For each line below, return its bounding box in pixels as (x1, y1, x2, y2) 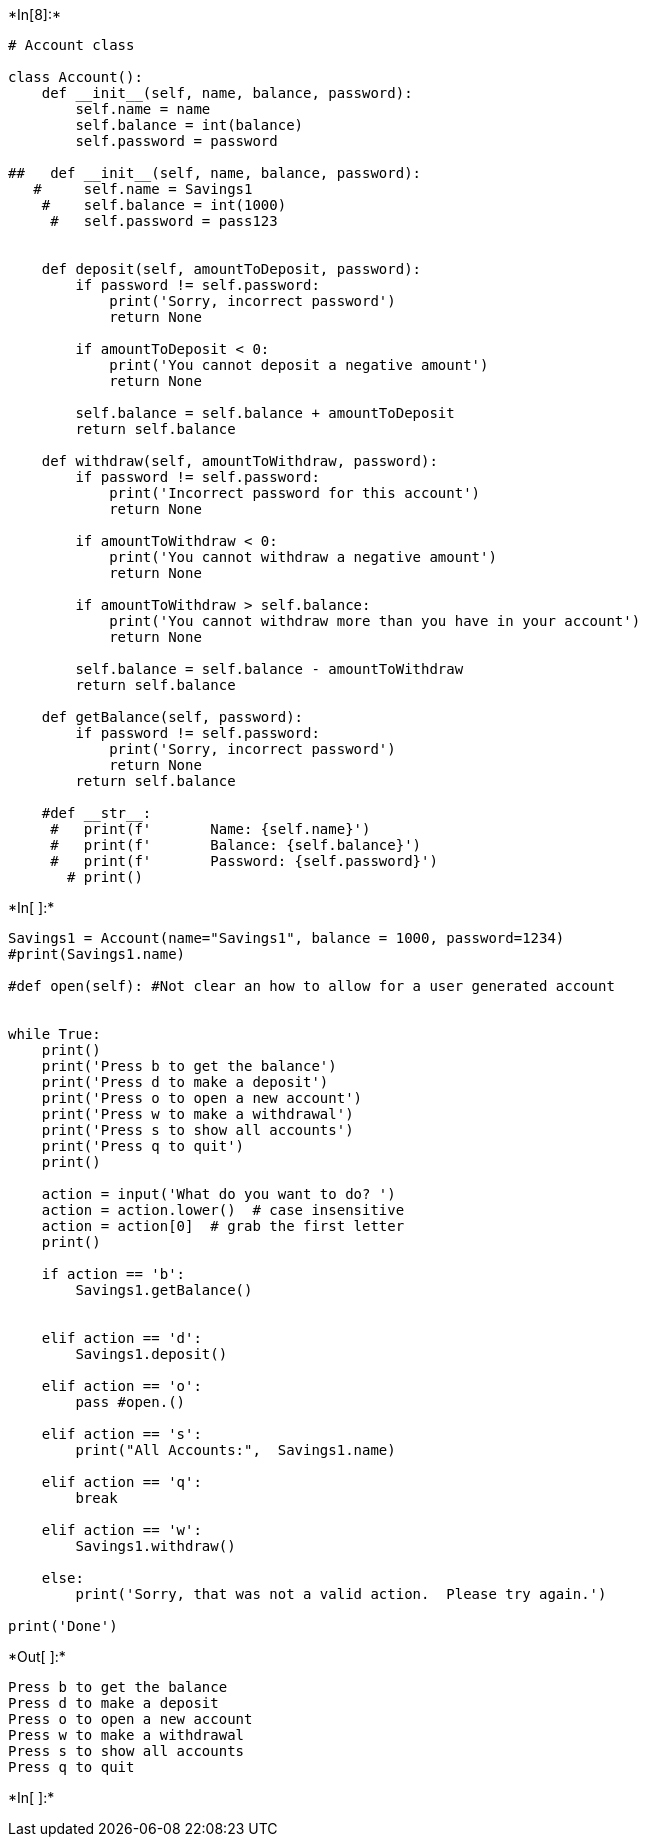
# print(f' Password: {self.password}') (50, 853, 438, 869)
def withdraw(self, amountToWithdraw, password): (41, 453, 438, 469)
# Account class (8, 37, 135, 53)
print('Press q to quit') (41, 1138, 245, 1154)
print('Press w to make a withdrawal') (41, 1106, 354, 1122)
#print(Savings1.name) (8, 946, 186, 962)
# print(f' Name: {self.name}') (50, 821, 371, 837)
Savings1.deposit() (75, 1346, 228, 1362)
